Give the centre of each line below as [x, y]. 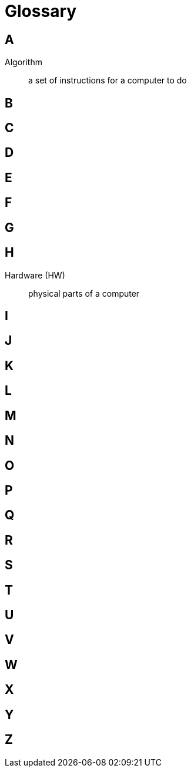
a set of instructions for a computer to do [108, 80]
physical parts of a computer [84, 293]
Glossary [41, 11]
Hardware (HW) [35, 275]
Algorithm [24, 62]
